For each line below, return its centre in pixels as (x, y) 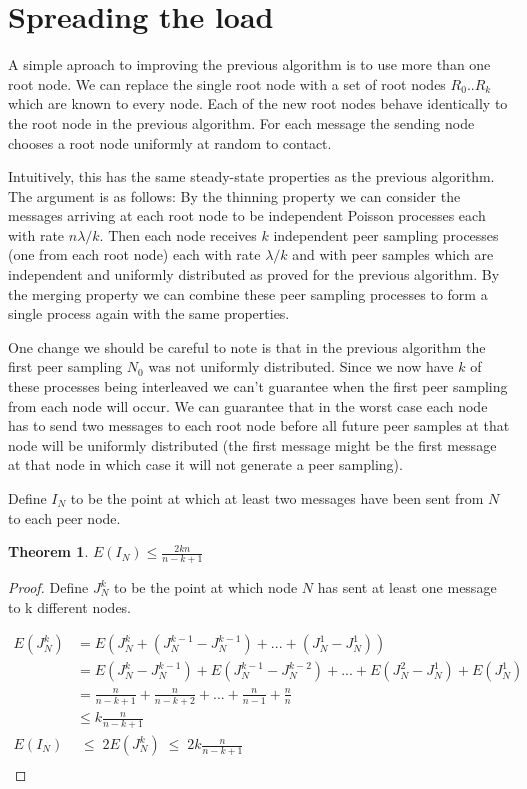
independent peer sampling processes (386, 234)
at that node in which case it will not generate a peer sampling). (205, 464)
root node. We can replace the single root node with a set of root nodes (227, 83)
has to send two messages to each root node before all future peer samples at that (259, 425)
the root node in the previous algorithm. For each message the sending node (241, 122)
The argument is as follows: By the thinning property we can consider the (234, 195)
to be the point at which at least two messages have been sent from (277, 498)
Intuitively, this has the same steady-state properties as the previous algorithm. (251, 176)
